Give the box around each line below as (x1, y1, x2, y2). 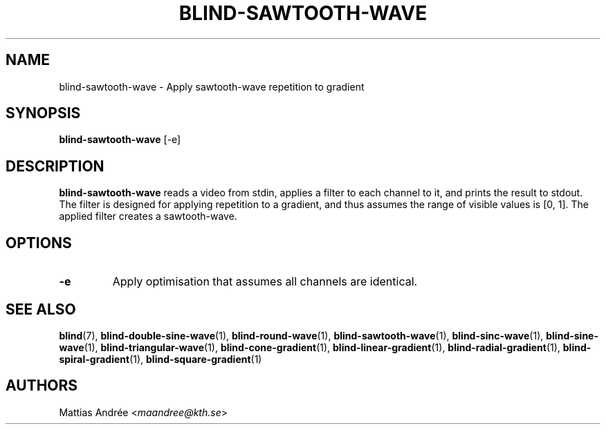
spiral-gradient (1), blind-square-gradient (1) (59, 353, 262, 365)
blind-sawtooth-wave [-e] (59, 133, 181, 146)
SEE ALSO (6, 300, 76, 318)
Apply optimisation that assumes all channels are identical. (112, 274, 418, 289)
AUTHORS (6, 377, 78, 395)
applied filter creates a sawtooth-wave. (59, 210, 237, 223)
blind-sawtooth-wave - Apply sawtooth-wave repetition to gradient (59, 80, 365, 93)
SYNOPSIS (6, 104, 81, 122)
